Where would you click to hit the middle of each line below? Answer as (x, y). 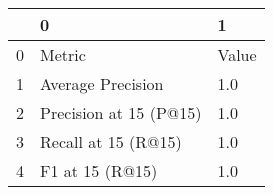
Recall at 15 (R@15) (111, 141)
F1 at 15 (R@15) (99, 170)
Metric (63, 54)
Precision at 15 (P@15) (121, 112)
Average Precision (102, 83)
